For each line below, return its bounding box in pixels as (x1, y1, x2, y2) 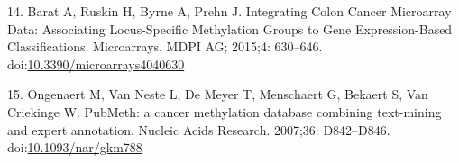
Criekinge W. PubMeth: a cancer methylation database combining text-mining (7, 102, 442, 121)
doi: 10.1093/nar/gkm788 (7, 138, 142, 157)
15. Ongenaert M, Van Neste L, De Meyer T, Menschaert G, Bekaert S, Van (7, 85, 428, 104)
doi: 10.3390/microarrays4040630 (7, 54, 185, 73)
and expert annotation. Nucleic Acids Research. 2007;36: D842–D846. (7, 120, 390, 139)
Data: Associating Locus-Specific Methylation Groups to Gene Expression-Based (7, 19, 453, 38)
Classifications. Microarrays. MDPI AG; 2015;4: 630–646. (7, 37, 323, 56)
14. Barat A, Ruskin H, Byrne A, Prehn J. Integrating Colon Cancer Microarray (7, 2, 452, 20)
